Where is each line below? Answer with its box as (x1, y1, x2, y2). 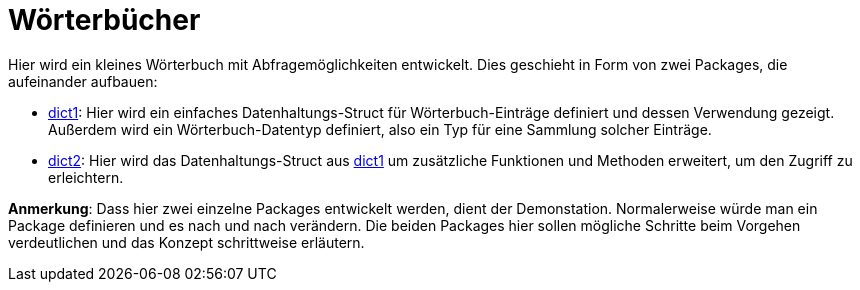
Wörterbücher (8, 3, 201, 37)
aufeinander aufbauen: (8, 72, 158, 90)
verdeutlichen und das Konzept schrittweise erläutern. (8, 233, 365, 251)
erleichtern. (48, 168, 124, 186)
